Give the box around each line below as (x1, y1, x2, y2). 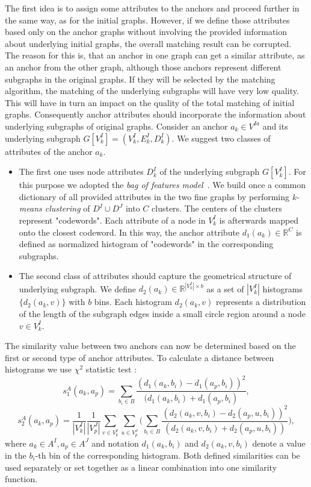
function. (5, 473, 38, 485)
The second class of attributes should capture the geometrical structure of (19, 269, 292, 282)
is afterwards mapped (219, 213, 299, 226)
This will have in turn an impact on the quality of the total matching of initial (5, 96, 295, 108)
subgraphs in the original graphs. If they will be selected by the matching (5, 72, 276, 85)
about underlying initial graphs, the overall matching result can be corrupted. (5, 37, 292, 49)
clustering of (45, 202, 90, 215)
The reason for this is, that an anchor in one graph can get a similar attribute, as (5, 49, 305, 61)
